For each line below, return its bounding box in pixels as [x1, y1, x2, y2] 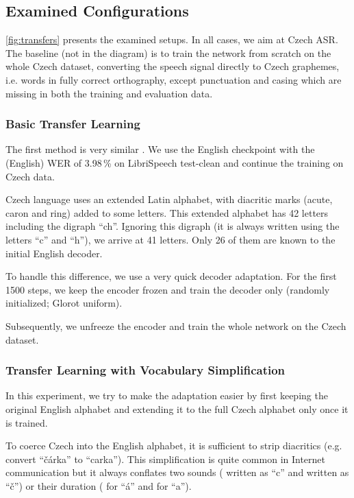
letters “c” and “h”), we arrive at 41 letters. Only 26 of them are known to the [5, 232, 336, 246]
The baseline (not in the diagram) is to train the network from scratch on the [5, 45, 331, 60]
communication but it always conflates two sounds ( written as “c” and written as [5, 465, 349, 479]
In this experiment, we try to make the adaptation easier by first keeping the [5, 388, 328, 403]
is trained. [5, 415, 48, 429]
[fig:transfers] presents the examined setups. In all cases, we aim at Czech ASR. [5, 32, 338, 47]
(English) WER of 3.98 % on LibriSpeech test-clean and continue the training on [5, 155, 344, 169]
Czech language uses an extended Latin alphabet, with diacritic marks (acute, [5, 192, 333, 206]
